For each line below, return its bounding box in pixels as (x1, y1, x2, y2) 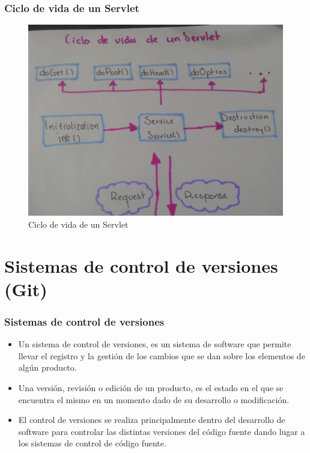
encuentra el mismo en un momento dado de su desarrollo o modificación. (18, 393, 290, 406)
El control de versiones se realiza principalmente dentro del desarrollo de (18, 413, 285, 426)
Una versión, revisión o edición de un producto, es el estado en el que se (18, 381, 284, 394)
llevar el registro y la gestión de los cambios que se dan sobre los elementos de (18, 349, 305, 362)
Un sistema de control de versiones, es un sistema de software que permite (18, 338, 291, 350)
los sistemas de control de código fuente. (18, 437, 166, 449)
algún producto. (18, 361, 77, 374)
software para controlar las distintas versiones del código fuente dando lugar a (18, 425, 305, 437)
